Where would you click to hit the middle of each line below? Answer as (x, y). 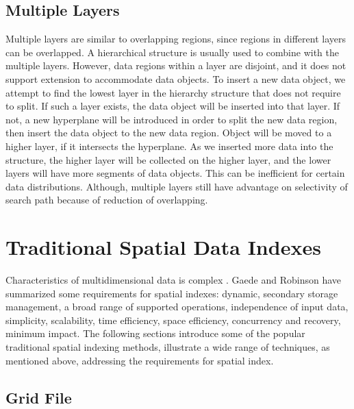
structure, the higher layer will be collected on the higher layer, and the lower (168, 159)
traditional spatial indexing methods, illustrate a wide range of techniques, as (168, 347)
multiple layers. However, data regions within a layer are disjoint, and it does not (176, 65)
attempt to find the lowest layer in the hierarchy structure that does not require (173, 92)
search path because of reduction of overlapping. (107, 200)
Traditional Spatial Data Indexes (163, 247)
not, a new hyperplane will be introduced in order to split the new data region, (172, 119)
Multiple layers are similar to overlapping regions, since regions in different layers (176, 39)
